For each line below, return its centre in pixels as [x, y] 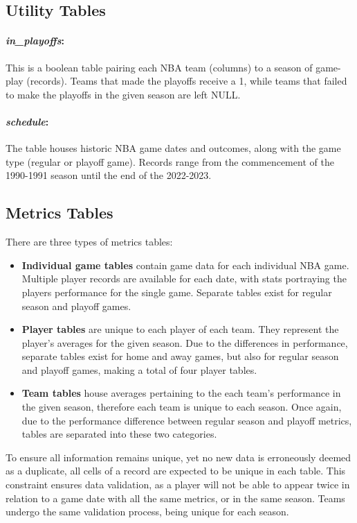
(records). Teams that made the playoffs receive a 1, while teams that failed [187, 81]
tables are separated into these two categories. [119, 434]
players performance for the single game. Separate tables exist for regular [177, 292]
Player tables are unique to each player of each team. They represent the [180, 329]
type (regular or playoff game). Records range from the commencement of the [170, 161]
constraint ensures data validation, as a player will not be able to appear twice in [178, 485]
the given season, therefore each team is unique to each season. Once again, [182, 407]
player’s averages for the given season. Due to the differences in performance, [185, 342]
